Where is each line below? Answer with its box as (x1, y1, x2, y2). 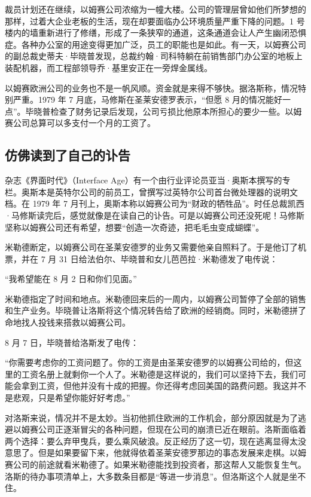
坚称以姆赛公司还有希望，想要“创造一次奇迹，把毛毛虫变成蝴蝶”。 (5, 220, 264, 233)
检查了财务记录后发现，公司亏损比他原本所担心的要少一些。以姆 (50, 105, 302, 117)
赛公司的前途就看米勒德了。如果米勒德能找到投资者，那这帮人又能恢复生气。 (5, 458, 306, 471)
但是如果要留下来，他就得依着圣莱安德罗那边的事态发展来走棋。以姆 (38, 446, 306, 459)
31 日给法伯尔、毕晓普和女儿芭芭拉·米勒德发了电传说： (59, 252, 278, 265)
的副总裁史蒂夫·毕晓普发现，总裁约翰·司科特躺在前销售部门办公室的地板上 (5, 50, 303, 62)
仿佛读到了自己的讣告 (5, 146, 130, 164)
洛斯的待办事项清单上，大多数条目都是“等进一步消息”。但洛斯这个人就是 (5, 470, 289, 482)
